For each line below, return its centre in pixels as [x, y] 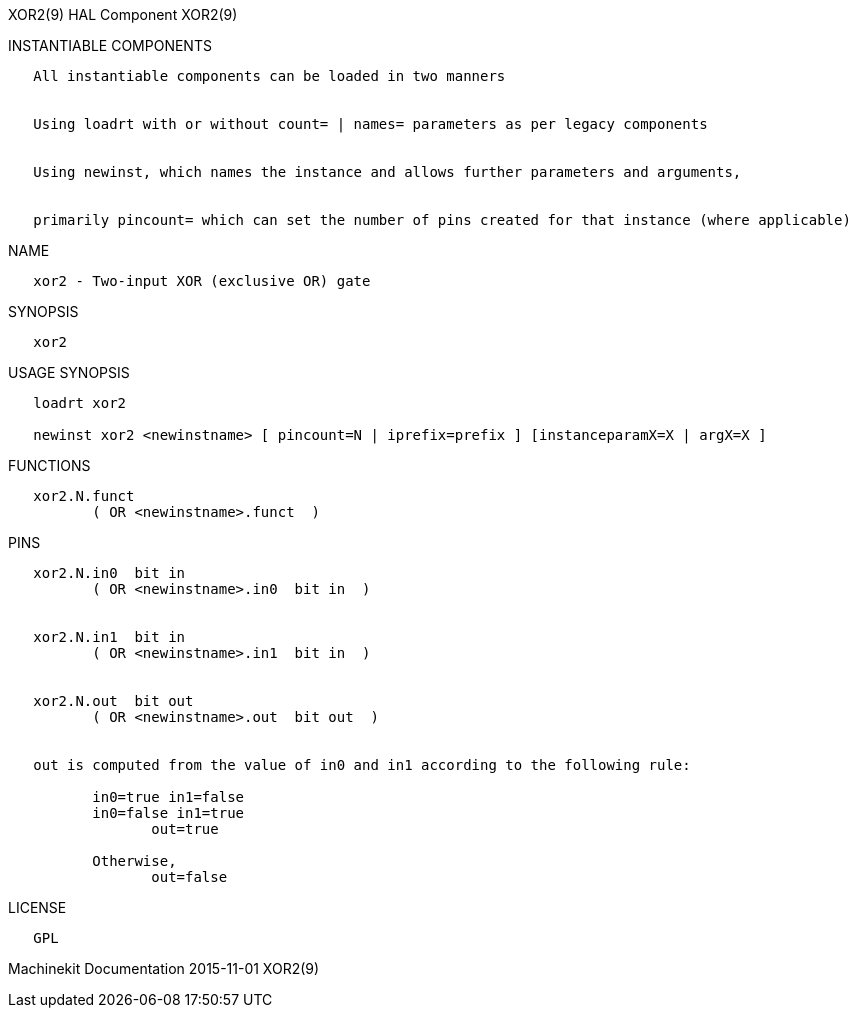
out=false [189, 877]
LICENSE [37, 907]
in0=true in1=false [168, 797]
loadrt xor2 [80, 403]
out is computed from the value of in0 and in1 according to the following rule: [362, 765]
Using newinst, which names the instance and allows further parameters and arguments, [387, 172]
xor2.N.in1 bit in [109, 637]
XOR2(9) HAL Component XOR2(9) [123, 14]
